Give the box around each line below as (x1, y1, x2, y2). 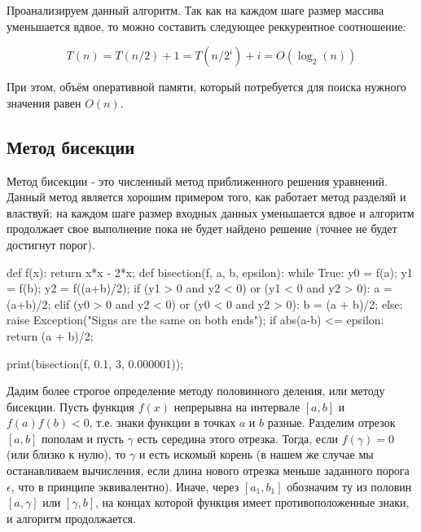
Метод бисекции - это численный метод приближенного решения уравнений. (7, 172, 388, 189)
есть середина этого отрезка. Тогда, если (137, 429, 339, 446)
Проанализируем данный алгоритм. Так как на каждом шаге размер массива (7, 2, 384, 18)
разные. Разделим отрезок (267, 414, 396, 431)
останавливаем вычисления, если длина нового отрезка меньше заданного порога (7, 462, 410, 479)
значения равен (7, 94, 81, 111)
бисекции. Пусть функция (7, 398, 134, 415)
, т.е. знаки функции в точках (89, 414, 236, 431)
